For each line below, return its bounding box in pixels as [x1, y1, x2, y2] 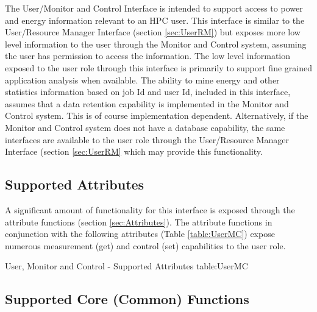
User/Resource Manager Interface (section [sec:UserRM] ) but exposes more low [5, 26, 301, 38]
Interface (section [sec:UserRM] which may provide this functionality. [5, 145, 263, 158]
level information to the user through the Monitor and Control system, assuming [5, 37, 307, 50]
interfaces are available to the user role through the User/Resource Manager [5, 133, 289, 146]
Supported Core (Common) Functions [5, 289, 249, 308]
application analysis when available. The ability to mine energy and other [5, 73, 280, 86]
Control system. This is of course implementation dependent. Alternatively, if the [5, 109, 308, 122]
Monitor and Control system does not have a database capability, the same [5, 121, 285, 133]
